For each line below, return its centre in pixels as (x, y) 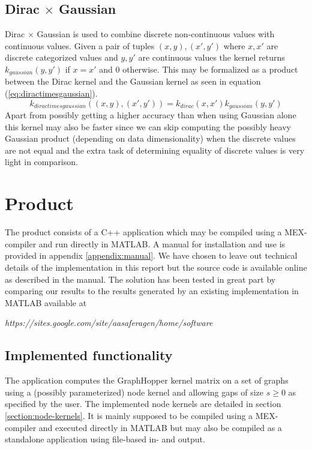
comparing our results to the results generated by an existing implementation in (152, 291)
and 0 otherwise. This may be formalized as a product (199, 69)
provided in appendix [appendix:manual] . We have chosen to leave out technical (151, 255)
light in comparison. (41, 162)
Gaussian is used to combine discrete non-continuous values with (156, 34)
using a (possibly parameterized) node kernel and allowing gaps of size (134, 392)
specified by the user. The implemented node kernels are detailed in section (143, 404)
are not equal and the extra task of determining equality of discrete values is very (155, 150)
